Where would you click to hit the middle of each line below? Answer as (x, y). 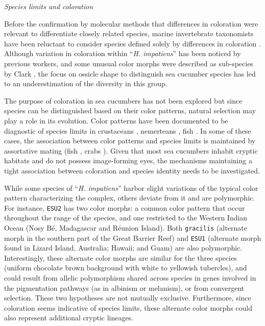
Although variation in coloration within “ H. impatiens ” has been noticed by (123, 53)
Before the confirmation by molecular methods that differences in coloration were (131, 23)
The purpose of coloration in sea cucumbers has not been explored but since (123, 100)
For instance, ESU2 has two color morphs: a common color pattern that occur (125, 207)
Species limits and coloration (49, 6)
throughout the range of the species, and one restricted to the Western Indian (126, 218)
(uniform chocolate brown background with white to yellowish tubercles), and (126, 268)
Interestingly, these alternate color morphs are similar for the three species (121, 257)
